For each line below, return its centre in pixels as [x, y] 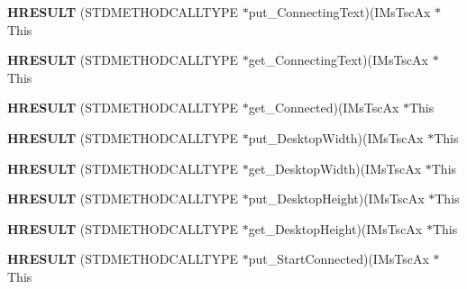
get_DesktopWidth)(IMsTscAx [335, 168]
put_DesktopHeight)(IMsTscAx [336, 199]
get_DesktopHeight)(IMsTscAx [335, 228]
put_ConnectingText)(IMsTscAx [339, 12]
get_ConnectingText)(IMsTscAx [338, 60]
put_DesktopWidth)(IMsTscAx [336, 137]
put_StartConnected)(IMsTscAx [339, 259]
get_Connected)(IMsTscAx [324, 108]
